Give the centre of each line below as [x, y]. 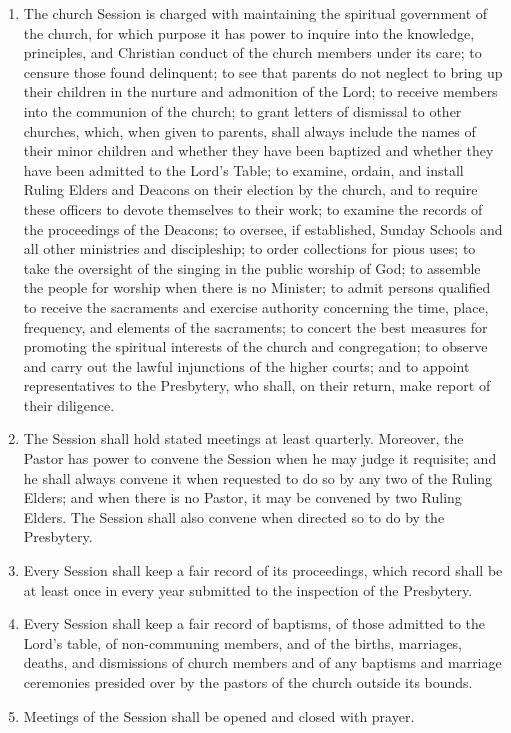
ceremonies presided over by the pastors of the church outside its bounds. [248, 682]
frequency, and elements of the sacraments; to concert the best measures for [255, 326]
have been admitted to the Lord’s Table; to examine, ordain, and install [243, 169]
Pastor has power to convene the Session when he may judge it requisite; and [260, 458]
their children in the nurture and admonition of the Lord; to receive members [260, 91]
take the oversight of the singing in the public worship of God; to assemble [252, 267]
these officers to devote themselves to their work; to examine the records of [253, 208]
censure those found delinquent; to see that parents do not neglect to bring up [263, 71]
